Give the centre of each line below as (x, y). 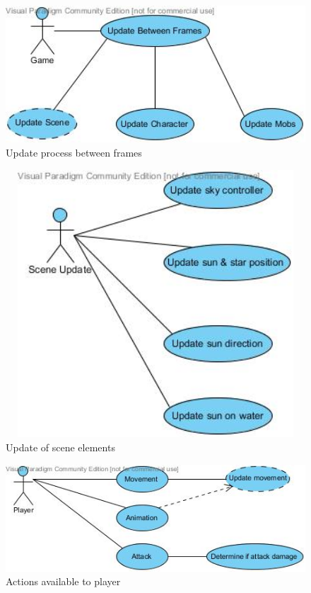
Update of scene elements (60, 447)
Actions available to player (63, 581)
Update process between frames (74, 152)
